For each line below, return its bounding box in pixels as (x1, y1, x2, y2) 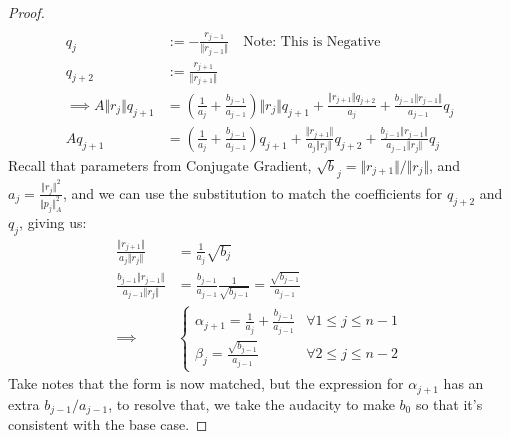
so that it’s (415, 393, 483, 414)
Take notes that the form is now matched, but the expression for (8, 373, 404, 394)
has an (443, 373, 484, 394)
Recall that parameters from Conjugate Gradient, (8, 154, 312, 175)
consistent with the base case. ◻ (8, 414, 208, 434)
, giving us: (19, 211, 87, 232)
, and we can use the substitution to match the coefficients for (62, 182, 443, 203)
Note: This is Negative (243, 34, 381, 49)
